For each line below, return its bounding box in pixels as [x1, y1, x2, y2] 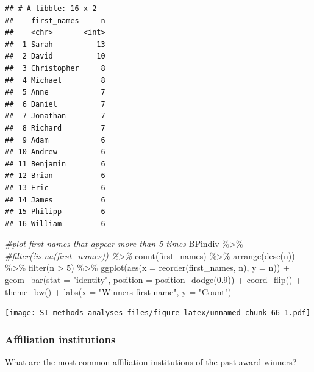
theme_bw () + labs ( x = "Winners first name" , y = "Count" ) [5, 285, 232, 298]
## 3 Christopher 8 [5, 63, 105, 73]
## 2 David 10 [5, 52, 105, 61]
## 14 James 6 [5, 195, 105, 204]
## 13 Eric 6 [5, 183, 105, 192]
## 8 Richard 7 [5, 123, 105, 132]
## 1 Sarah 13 [5, 40, 105, 49]
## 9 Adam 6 [5, 135, 105, 145]
